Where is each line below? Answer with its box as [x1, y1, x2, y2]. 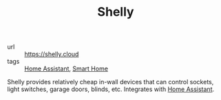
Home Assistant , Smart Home [24, 64, 109, 73]
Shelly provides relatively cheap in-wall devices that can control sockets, [7, 78, 214, 86]
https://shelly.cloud [24, 50, 79, 58]
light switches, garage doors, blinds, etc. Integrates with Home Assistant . [7, 85, 215, 93]
